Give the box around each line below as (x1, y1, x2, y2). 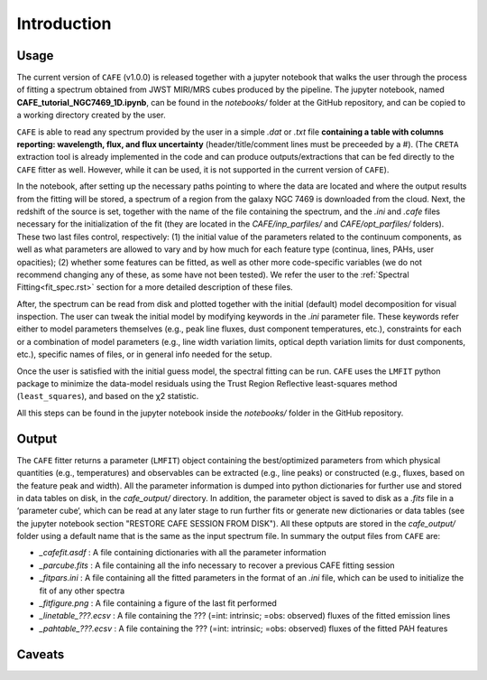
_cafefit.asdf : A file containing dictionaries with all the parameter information (39, 547, 326, 558)
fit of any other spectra (39, 585, 125, 596)
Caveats (16, 647, 65, 662)
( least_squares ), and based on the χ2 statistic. (16, 391, 199, 402)
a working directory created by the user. (16, 109, 166, 121)
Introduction (16, 14, 112, 33)
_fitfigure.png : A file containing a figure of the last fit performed (39, 598, 277, 609)
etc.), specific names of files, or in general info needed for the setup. (16, 349, 272, 360)
